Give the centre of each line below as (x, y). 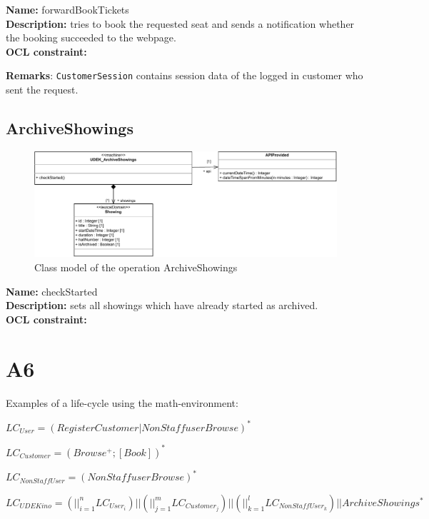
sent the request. (42, 90)
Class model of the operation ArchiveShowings (136, 267)
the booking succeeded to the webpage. (91, 37)
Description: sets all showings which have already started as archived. (162, 305)
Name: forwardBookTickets (67, 9)
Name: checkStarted (52, 291)
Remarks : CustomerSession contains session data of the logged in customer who (185, 75)
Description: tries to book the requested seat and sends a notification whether (180, 23)
